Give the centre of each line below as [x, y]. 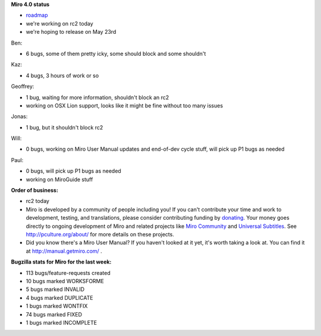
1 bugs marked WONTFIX [57, 306]
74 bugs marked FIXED [54, 314]
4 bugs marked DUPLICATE [59, 297]
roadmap [37, 15]
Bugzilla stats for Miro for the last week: [61, 262]
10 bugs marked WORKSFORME [65, 281]
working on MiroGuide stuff [59, 179]
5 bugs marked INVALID [55, 289]
